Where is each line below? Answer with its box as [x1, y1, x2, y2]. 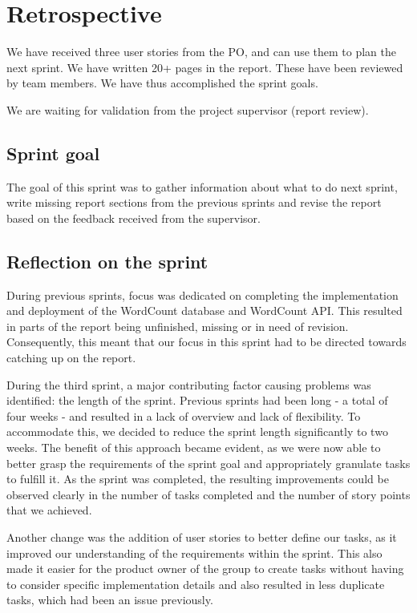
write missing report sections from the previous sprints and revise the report [6, 194, 382, 211]
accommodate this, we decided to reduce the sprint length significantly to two [6, 423, 388, 440]
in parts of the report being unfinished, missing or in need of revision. [6, 317, 349, 334]
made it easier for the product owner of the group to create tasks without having [6, 560, 404, 577]
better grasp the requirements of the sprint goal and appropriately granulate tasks [6, 454, 411, 471]
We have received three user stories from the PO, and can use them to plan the [6, 43, 396, 60]
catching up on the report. [6, 349, 136, 366]
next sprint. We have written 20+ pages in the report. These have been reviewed [6, 58, 403, 75]
